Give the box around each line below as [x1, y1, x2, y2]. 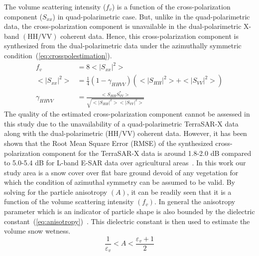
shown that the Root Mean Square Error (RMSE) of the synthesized [4, 137, 213, 148]
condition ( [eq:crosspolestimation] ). [4, 50, 112, 60]
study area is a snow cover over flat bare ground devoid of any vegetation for [4, 167, 239, 177]
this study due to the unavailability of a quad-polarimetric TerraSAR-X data [4, 118, 239, 128]
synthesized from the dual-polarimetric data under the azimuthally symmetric [4, 40, 242, 51]
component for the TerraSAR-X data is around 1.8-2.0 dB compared [42, 147, 252, 158]
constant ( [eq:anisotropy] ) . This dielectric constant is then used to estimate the [4, 216, 250, 226]
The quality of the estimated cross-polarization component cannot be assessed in [4, 109, 250, 119]
